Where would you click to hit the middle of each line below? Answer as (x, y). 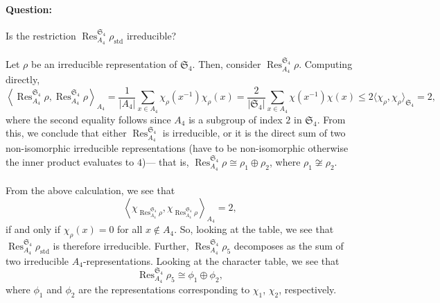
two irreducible (37, 260)
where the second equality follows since (88, 119)
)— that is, (165, 161)
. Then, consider (227, 64)
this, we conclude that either (66, 133)
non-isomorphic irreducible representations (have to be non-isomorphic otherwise (177, 148)
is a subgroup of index (236, 119)
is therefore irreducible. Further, (121, 245)
